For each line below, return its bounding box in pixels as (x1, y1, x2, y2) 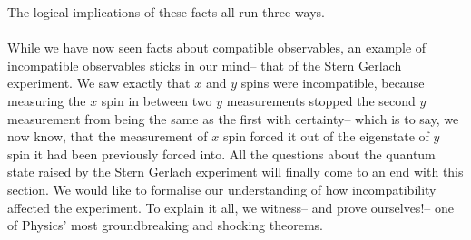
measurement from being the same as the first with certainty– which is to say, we (7, 109, 459, 128)
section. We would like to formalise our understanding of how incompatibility (7, 179, 437, 198)
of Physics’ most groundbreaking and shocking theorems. (7, 216, 323, 235)
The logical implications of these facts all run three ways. (7, 3, 325, 21)
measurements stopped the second (226, 91, 416, 110)
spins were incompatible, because (240, 73, 425, 92)
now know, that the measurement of (7, 127, 208, 146)
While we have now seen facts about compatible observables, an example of (7, 38, 427, 57)
